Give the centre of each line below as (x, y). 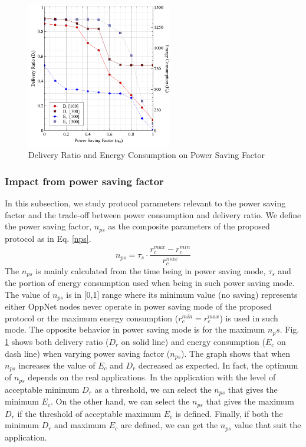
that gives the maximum (250, 401)
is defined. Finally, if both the (229, 413)
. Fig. (289, 329)
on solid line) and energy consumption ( (193, 341)
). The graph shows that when (236, 353)
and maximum (80, 425)
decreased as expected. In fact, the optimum (218, 365)
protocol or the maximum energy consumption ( (92, 318)
